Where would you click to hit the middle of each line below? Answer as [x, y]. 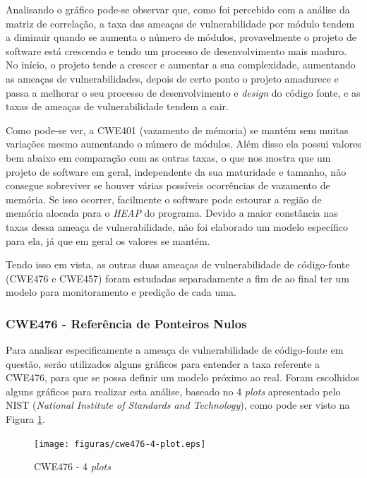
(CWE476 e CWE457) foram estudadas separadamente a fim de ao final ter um [178, 278]
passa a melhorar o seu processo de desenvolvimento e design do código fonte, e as [183, 92]
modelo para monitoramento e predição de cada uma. [121, 292]
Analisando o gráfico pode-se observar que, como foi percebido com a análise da [178, 9]
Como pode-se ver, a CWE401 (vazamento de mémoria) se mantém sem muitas [177, 130]
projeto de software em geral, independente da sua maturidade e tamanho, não [176, 171]
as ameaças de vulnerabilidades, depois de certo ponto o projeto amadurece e [172, 78]
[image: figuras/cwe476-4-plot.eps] [120, 444]
